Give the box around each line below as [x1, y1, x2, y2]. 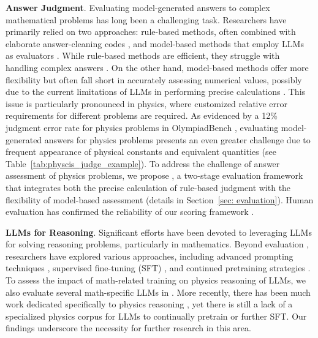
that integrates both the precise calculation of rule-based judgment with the [6, 181, 291, 193]
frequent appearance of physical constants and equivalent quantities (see [6, 145, 276, 158]
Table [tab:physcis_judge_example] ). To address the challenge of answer [6, 157, 280, 170]
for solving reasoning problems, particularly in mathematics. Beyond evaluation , [6, 238, 309, 250]
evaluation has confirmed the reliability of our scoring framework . [6, 205, 254, 218]
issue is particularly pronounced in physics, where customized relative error [6, 97, 288, 110]
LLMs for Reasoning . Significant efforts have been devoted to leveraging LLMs [6, 225, 312, 238]
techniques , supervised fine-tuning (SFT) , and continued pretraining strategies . [6, 261, 311, 274]
